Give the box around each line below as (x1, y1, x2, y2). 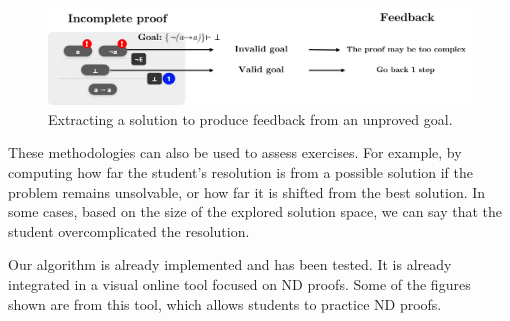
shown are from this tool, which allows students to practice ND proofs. (8, 293, 442, 314)
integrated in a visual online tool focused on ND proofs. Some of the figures (8, 274, 471, 295)
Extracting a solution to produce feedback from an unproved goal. (48, 108, 453, 129)
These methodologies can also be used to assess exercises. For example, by (8, 142, 462, 163)
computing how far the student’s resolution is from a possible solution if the (8, 162, 474, 183)
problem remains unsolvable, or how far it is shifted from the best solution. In (8, 181, 486, 202)
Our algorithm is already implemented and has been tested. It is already (8, 254, 452, 275)
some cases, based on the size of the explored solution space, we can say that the (8, 201, 503, 222)
